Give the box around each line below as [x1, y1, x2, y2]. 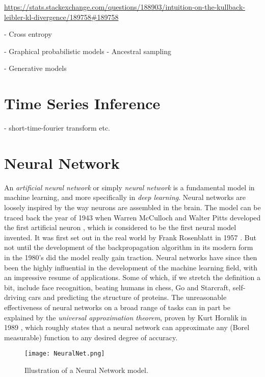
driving [4, 292, 26, 303]
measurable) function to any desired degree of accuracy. [4, 332, 178, 342]
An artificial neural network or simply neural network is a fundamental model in [4, 182, 255, 192]
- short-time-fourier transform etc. [4, 122, 111, 133]
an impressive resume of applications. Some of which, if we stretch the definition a [4, 272, 260, 283]
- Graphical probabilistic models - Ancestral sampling [4, 45, 171, 56]
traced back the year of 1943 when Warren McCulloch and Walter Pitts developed [4, 212, 261, 222]
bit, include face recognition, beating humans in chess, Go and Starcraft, [4, 282, 231, 292]
